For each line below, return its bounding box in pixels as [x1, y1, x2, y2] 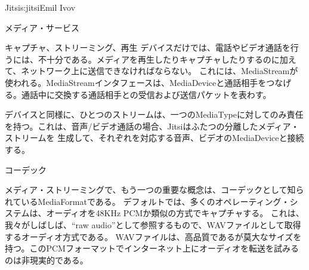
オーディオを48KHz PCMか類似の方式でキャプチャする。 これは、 [46, 207, 304, 219]
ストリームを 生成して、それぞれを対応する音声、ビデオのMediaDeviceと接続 [5, 131, 304, 144]
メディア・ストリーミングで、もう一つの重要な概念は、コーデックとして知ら [5, 183, 304, 196]
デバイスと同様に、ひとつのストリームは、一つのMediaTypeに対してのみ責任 [5, 108, 304, 121]
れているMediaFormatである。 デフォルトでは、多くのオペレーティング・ [5, 195, 290, 207]
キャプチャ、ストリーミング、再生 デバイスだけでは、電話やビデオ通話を [5, 41, 291, 54]
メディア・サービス [5, 21, 80, 33]
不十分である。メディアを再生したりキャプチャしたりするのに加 [38, 53, 288, 65]
